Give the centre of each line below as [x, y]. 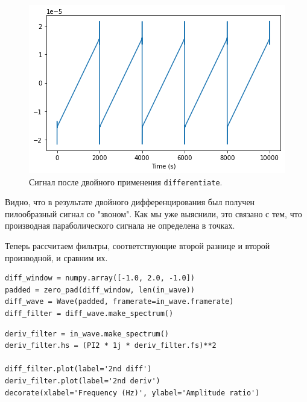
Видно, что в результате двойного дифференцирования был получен [130, 202]
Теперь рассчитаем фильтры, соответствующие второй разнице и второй [138, 246]
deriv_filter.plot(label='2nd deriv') [83, 381]
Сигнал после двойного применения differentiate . [126, 181]
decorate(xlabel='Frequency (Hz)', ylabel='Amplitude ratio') [132, 393]
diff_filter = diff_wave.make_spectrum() [89, 314]
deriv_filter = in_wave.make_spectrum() [87, 334]
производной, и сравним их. [56, 257]
